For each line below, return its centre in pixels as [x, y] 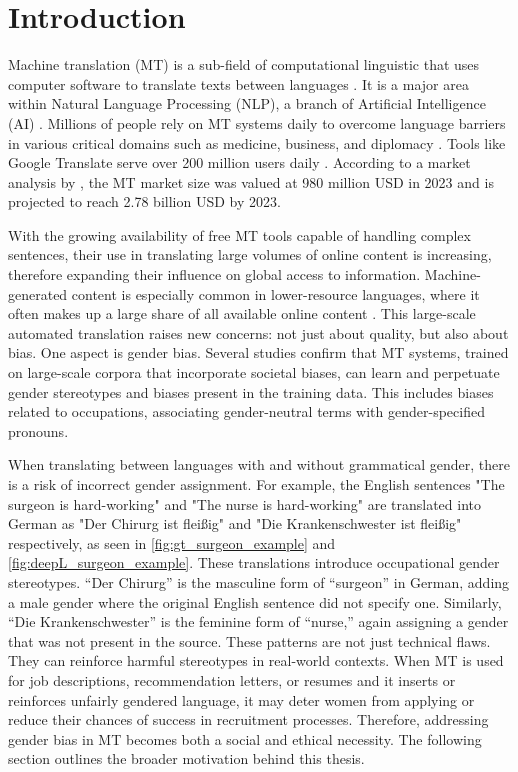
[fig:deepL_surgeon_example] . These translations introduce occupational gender [254, 562]
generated [38, 293]
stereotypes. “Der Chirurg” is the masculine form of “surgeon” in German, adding [259, 581]
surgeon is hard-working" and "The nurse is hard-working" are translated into [244, 503]
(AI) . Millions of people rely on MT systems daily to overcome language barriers [257, 122]
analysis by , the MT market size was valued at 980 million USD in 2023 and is [251, 181]
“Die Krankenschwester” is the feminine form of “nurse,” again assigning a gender [258, 621]
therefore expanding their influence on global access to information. [214, 274]
